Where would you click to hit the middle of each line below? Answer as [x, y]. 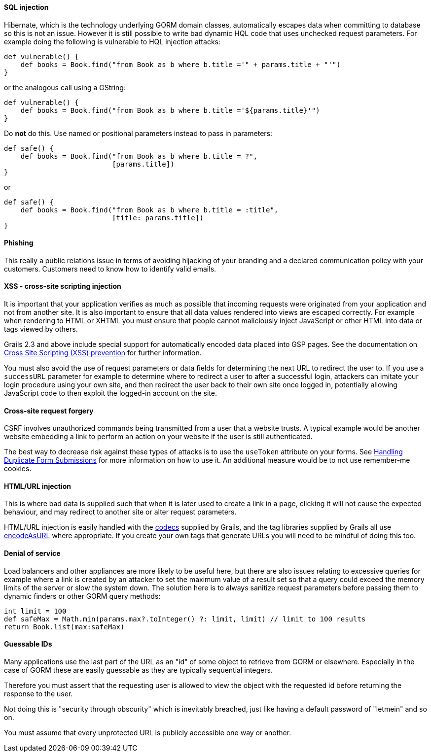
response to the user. [38, 693]
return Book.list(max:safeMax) [64, 627]
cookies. [18, 469]
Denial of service [32, 553]
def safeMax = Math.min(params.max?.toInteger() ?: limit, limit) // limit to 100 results [185, 619]
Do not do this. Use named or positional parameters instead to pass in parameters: [138, 133]
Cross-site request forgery [49, 411]
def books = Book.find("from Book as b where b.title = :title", [149, 210]
